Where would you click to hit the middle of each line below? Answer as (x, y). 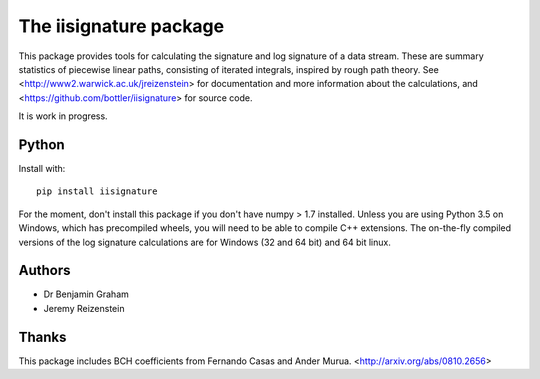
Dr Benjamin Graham (86, 294)
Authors (44, 270)
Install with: (42, 169)
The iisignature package (121, 26)
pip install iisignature (97, 191)
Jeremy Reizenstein (84, 308)
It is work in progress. (63, 116)
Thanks (42, 336)
